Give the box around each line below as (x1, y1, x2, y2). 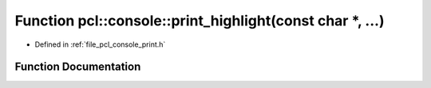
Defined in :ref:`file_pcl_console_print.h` (34, 40, 166, 49)
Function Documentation (14, 60, 141, 74)
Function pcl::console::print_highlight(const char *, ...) (14, 12, 385, 29)
